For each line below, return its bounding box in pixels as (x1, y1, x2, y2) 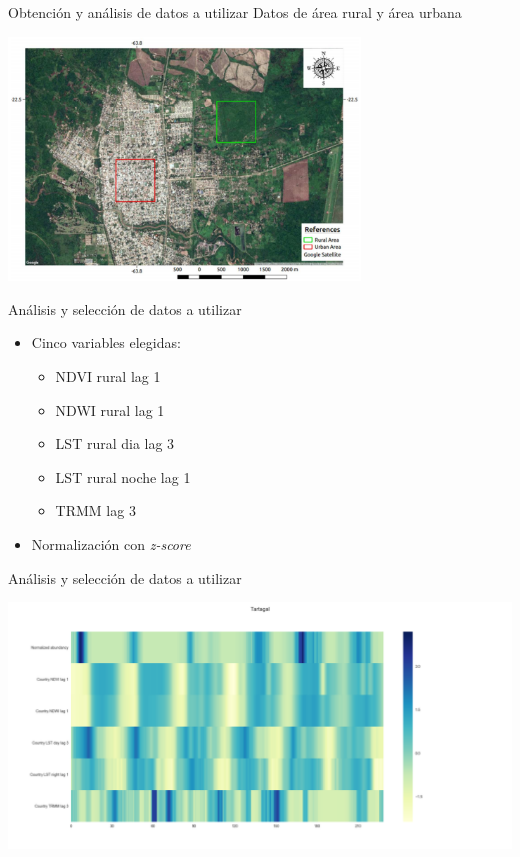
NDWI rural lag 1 (55, 399, 165, 420)
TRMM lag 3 (55, 500, 136, 521)
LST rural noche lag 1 (55, 466, 191, 487)
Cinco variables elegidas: (31, 332, 181, 353)
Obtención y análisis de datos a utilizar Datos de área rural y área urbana (8, 2, 462, 22)
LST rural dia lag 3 (55, 433, 175, 454)
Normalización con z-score (31, 533, 191, 554)
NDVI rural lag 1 (55, 365, 161, 386)
